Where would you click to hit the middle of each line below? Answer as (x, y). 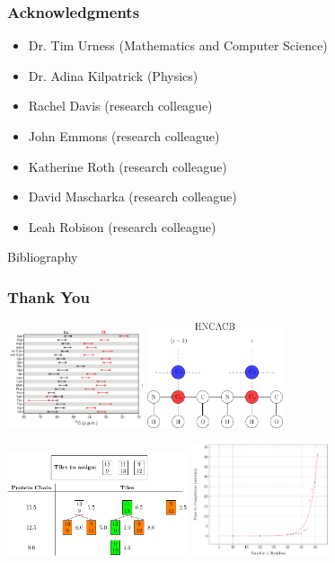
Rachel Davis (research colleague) (120, 106)
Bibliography (43, 257)
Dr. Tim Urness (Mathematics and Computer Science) (178, 45)
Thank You (48, 296)
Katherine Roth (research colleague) (128, 166)
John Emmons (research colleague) (124, 136)
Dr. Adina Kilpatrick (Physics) (113, 75)
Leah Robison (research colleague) (122, 226)
